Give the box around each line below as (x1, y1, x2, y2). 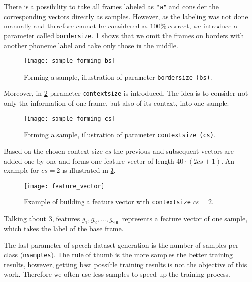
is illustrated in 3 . (62, 165, 116, 175)
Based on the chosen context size (4, 145, 103, 156)
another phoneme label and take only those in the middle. (4, 40, 178, 50)
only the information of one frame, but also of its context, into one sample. (4, 98, 229, 108)
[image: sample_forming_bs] (24, 57, 115, 65)
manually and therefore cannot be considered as (4, 21, 148, 31)
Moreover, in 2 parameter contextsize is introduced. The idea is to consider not (4, 88, 248, 98)
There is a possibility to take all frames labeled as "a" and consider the (4, 1, 219, 11)
